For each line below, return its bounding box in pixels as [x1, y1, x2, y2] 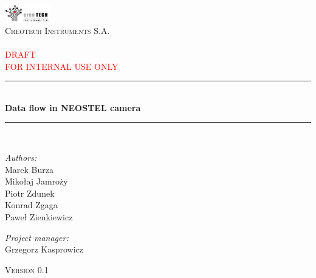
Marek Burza [5, 163, 53, 175]
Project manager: [5, 231, 69, 243]
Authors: [5, 151, 37, 163]
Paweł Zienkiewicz [5, 210, 73, 223]
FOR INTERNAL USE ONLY [5, 59, 118, 72]
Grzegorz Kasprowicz [5, 243, 83, 256]
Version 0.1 [5, 263, 49, 276]
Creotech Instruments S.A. [5, 24, 110, 36]
